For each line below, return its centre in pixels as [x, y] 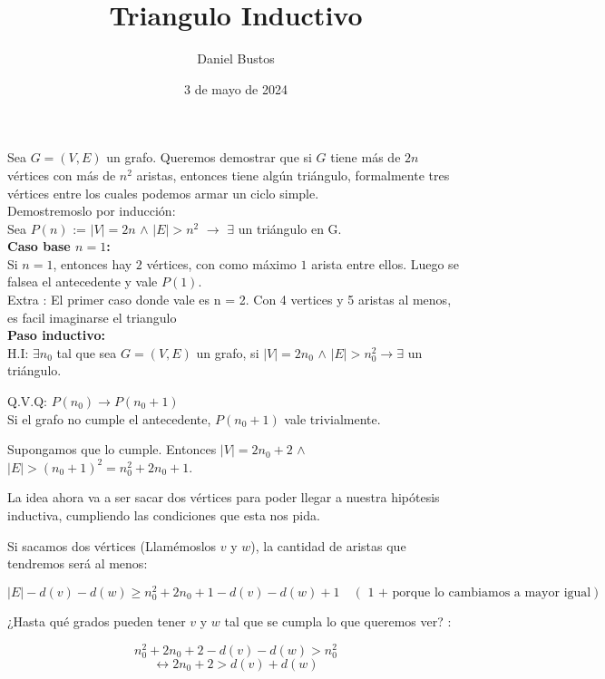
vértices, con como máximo [221, 263]
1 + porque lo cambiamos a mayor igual [479, 592]
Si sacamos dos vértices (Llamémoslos [112, 545]
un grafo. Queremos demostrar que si [209, 157]
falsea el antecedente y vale [83, 281]
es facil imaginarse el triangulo [92, 317]
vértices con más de [62, 175]
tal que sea [87, 352]
